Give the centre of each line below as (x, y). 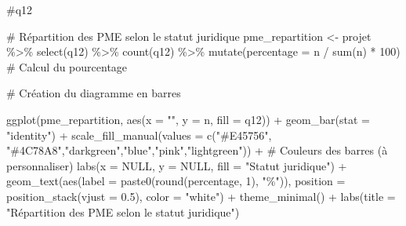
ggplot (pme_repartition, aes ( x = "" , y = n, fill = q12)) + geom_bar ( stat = (188, 119)
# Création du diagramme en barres (94, 93)
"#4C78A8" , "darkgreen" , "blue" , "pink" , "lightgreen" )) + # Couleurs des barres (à (197, 150)
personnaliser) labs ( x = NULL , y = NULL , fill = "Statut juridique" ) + (177, 165)
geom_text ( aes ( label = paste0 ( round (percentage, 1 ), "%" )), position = (176, 181)
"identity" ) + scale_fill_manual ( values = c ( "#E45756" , (139, 135)
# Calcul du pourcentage (67, 66)
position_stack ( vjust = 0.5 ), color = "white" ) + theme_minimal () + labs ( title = (201, 196)
